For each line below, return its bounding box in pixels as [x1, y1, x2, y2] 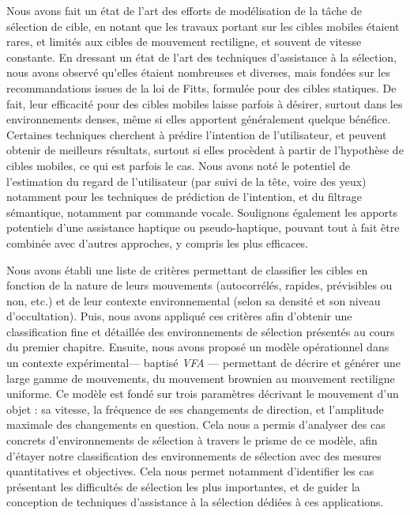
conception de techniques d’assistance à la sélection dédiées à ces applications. [6, 494, 384, 510]
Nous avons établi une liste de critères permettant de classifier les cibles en [6, 261, 368, 278]
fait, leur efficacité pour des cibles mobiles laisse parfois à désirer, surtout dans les [6, 95, 403, 112]
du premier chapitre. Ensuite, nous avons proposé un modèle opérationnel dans [6, 339, 389, 355]
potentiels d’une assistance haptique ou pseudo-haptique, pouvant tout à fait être [6, 219, 400, 236]
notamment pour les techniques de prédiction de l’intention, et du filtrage [6, 188, 362, 205]
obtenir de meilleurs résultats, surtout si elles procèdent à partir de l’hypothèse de [6, 142, 404, 158]
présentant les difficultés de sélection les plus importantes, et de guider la [6, 478, 360, 494]
